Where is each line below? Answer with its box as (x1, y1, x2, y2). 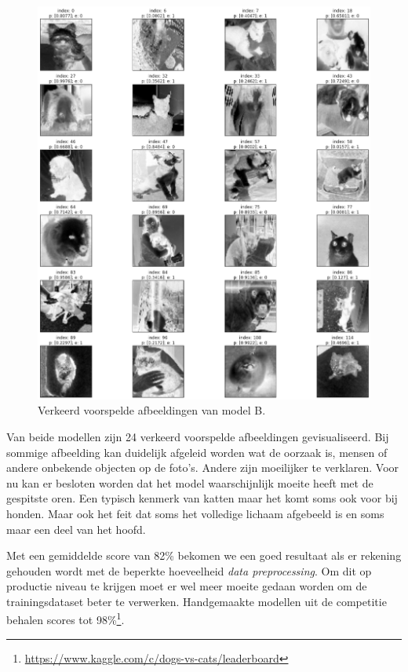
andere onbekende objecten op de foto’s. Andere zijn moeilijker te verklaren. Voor (6, 459, 399, 476)
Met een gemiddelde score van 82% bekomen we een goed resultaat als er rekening (6, 547, 402, 564)
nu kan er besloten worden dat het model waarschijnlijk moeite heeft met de (6, 474, 373, 491)
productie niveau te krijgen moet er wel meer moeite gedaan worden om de (6, 578, 367, 594)
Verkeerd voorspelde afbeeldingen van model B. (38, 402, 266, 418)
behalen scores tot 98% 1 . (6, 609, 125, 628)
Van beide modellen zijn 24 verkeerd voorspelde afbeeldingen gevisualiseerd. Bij (6, 428, 389, 444)
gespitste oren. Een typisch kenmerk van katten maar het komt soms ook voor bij (6, 490, 398, 506)
